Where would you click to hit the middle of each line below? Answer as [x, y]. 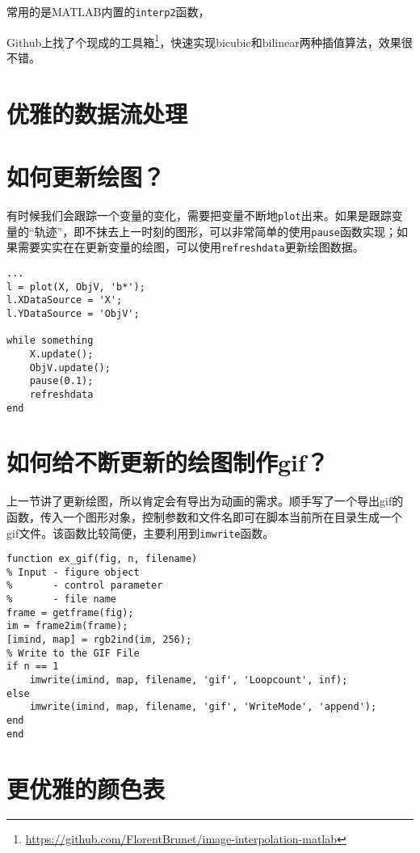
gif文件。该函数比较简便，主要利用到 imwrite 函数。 [141, 532]
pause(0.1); [61, 381]
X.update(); [61, 354]
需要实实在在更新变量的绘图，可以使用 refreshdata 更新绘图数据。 [191, 247]
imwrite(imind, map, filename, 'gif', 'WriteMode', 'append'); [203, 707]
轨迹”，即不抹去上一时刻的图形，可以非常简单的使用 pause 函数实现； [216, 231]
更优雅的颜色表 [86, 788]
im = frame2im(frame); [67, 626]
